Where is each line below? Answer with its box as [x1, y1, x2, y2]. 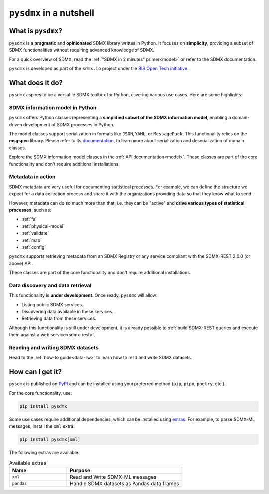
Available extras [9, 459, 47, 466]
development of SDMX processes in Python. [23, 121, 115, 127]
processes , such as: [9, 207, 52, 213]
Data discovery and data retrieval [9, 282, 92, 289]
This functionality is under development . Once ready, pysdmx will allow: [9, 292, 158, 298]
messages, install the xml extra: [9, 423, 75, 429]
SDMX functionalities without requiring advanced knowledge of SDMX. [9, 47, 154, 53]
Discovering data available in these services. [21, 308, 114, 314]
